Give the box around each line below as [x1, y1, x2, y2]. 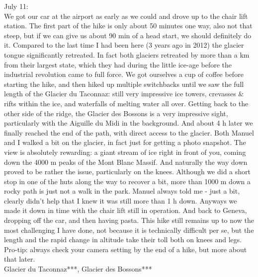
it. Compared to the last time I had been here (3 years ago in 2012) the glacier [4, 40, 244, 50]
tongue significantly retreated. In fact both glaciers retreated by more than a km [4, 49, 250, 60]
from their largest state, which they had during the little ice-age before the [4, 59, 232, 69]
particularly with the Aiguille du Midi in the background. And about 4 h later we [4, 118, 253, 128]
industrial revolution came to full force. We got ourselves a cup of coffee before [4, 69, 244, 79]
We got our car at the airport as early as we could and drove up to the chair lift [4, 10, 248, 21]
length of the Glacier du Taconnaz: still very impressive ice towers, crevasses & [4, 88, 244, 99]
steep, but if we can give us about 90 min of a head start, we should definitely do [4, 30, 252, 40]
